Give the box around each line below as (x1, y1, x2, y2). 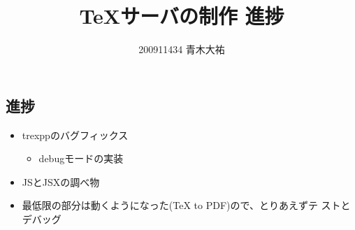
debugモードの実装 (38, 151, 124, 166)
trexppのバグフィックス (22, 127, 129, 142)
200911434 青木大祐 (138, 42, 225, 57)
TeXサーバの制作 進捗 (79, 1, 284, 30)
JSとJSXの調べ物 (22, 174, 100, 189)
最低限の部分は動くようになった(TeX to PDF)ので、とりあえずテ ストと (22, 198, 351, 213)
